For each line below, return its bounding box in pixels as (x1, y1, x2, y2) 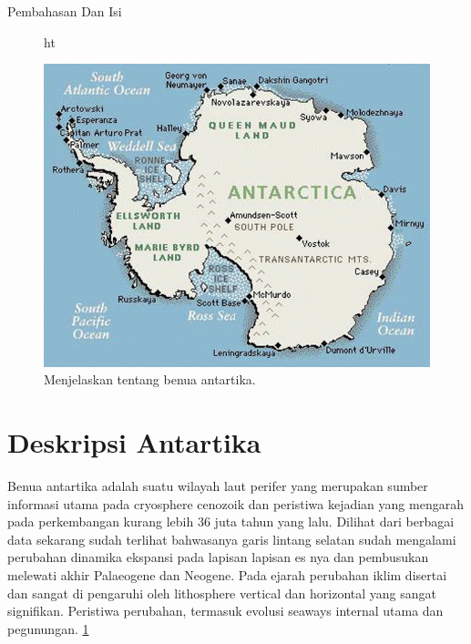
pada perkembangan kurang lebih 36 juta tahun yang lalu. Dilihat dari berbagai (7, 512, 455, 531)
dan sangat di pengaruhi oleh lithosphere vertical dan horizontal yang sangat (7, 583, 437, 602)
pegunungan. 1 (7, 618, 89, 638)
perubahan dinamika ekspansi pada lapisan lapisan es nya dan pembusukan (7, 547, 429, 567)
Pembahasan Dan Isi (7, 2, 122, 20)
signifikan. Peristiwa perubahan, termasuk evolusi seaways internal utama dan (7, 601, 444, 620)
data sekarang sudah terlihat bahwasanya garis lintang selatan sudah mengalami (7, 529, 456, 548)
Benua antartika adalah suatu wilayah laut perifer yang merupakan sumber (7, 476, 428, 496)
